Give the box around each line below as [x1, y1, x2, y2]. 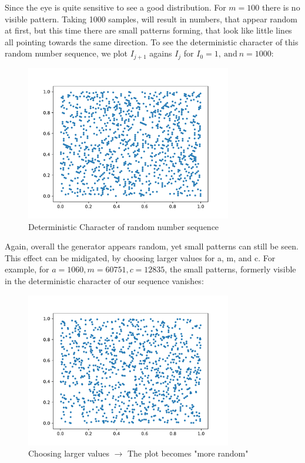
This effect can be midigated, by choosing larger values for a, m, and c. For [5, 251, 276, 264]
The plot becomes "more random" [127, 447, 249, 459]
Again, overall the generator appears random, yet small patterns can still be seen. [5, 240, 299, 252]
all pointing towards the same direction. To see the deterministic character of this [5, 35, 299, 48]
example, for [5, 263, 49, 275]
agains [149, 47, 172, 59]
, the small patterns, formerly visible [165, 263, 296, 275]
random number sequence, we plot [5, 47, 128, 59]
